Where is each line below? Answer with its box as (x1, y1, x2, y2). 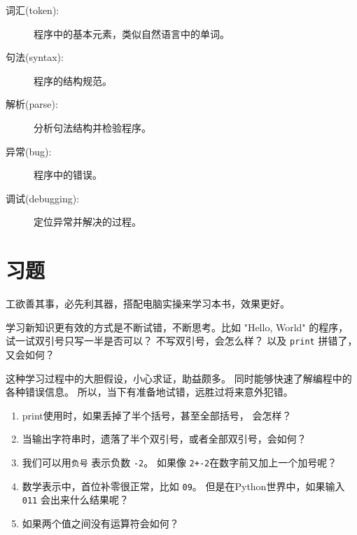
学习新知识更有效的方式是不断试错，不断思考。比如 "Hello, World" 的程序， (6, 319, 349, 334)
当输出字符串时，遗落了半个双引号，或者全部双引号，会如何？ (22, 431, 307, 446)
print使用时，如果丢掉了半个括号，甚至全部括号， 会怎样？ (22, 408, 292, 422)
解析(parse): (6, 97, 58, 111)
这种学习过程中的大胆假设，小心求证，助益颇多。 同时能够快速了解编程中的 (6, 370, 352, 385)
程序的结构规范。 (34, 73, 112, 88)
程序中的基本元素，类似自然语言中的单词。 (34, 26, 230, 41)
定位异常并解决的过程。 (34, 214, 141, 229)
